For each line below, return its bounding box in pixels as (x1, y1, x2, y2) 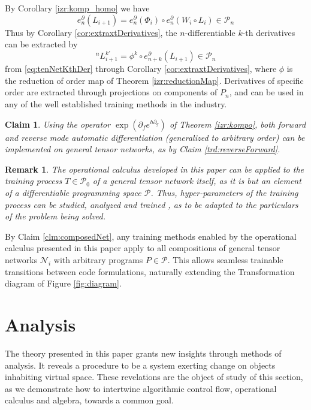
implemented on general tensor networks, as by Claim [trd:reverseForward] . (5, 143, 280, 155)
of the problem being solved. (5, 210, 106, 222)
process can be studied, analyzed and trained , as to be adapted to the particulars (5, 198, 298, 210)
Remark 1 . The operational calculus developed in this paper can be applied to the (5, 162, 304, 175)
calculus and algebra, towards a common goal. (5, 394, 174, 406)
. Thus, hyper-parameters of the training (150, 186, 298, 199)
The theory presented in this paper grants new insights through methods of (5, 346, 282, 359)
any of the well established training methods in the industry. (5, 98, 227, 110)
